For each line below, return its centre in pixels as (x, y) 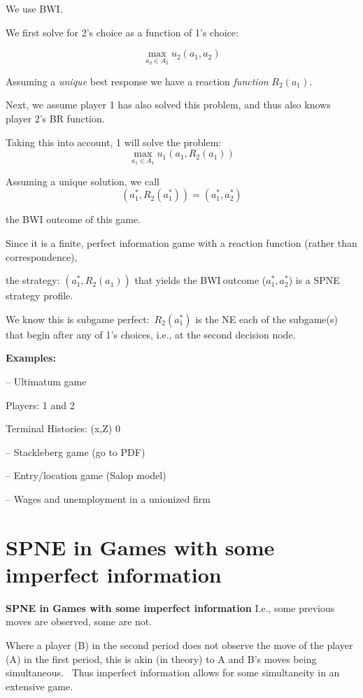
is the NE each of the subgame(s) (266, 319)
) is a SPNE (314, 280)
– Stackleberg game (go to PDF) (76, 451)
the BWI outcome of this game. (73, 219)
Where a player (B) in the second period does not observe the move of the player (179, 645)
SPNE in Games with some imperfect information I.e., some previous (170, 607)
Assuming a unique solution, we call (83, 181)
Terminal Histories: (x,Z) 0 (63, 428)
